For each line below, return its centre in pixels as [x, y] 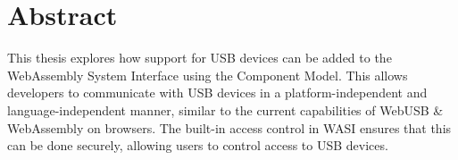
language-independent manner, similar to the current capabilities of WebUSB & [225, 109]
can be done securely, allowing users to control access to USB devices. [198, 145]
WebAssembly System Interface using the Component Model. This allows [208, 75]
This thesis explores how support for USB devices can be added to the [200, 58]
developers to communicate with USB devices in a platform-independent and [217, 93]
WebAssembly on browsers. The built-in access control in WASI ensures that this [229, 127]
